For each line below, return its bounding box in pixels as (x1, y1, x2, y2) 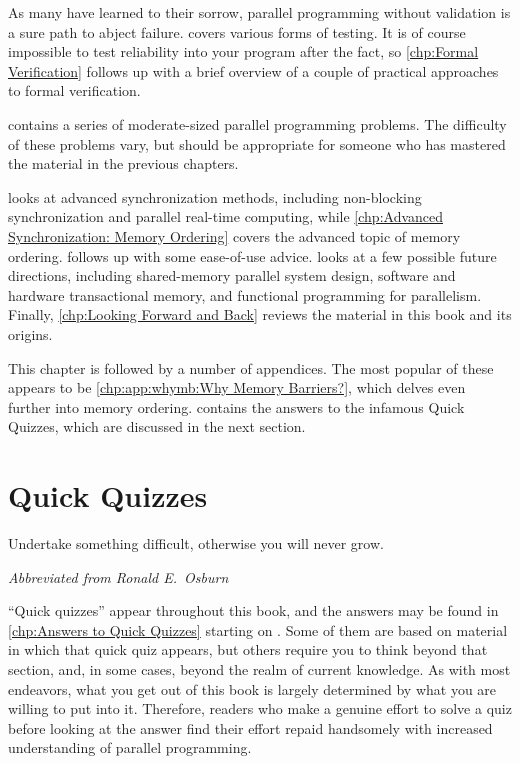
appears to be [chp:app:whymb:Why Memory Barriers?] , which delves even (8, 377, 466, 398)
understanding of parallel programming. (8, 737, 252, 758)
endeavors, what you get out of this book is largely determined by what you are (8, 678, 497, 699)
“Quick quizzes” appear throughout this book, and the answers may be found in (8, 600, 499, 621)
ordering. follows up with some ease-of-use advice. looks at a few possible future (8, 245, 497, 266)
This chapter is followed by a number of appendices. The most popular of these (8, 357, 494, 378)
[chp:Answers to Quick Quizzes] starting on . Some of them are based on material (8, 619, 508, 640)
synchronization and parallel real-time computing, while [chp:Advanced (8, 206, 444, 227)
